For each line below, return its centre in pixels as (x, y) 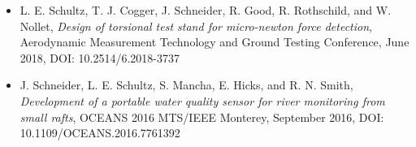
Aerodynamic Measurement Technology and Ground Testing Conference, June (214, 42)
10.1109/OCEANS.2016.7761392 (100, 133)
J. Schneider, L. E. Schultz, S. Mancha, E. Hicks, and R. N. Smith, (186, 85)
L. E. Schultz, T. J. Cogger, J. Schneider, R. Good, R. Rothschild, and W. (206, 10)
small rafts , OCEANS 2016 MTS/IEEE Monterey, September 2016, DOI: (202, 117)
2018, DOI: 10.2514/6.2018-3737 (100, 57)
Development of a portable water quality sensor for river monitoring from (202, 100)
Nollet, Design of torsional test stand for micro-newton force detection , (196, 26)
